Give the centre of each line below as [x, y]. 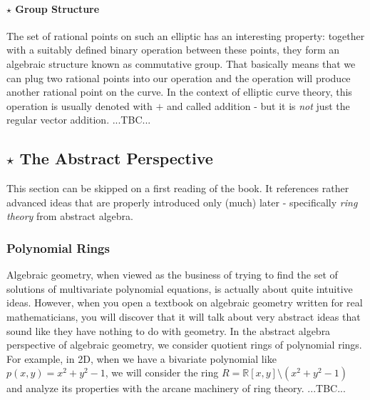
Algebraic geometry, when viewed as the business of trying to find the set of [172, 275]
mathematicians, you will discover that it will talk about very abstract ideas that [184, 316]
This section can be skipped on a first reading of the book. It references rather [178, 188]
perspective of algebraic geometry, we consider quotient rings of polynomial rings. [184, 345]
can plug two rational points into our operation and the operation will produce [179, 77]
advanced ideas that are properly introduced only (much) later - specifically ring [182, 202]
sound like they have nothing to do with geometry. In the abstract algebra [169, 330]
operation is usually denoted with [79, 105]
